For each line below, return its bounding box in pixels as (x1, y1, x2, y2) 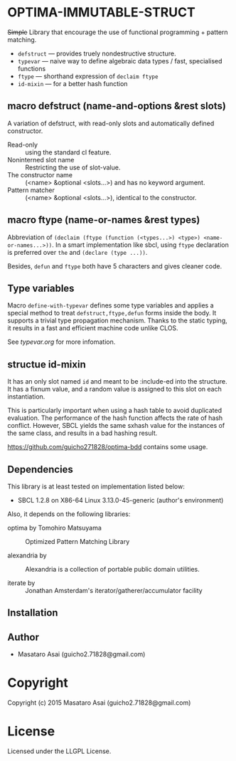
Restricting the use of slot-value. (25, 163, 121, 172)
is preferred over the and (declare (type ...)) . (7, 248, 148, 256)
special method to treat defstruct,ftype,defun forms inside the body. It (7, 309, 217, 317)
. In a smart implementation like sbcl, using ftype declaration (52, 240, 229, 249)
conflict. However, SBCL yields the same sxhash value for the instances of (7, 421, 225, 430)
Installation (7, 607, 58, 619)
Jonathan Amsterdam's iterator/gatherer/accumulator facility (25, 587, 203, 594)
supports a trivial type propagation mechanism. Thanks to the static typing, (7, 316, 227, 325)
